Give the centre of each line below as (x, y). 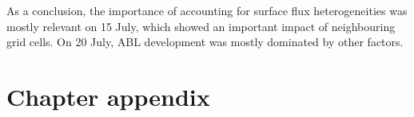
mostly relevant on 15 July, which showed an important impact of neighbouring (201, 26)
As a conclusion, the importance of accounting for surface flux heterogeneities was (207, 10)
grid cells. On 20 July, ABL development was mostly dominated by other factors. (205, 42)
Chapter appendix (108, 96)
